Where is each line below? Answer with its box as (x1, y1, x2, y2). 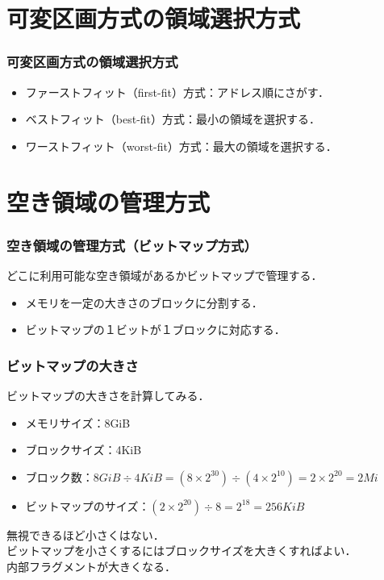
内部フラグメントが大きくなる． (6, 557, 176, 574)
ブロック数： (25, 468, 94, 485)
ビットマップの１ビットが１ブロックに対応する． (25, 321, 286, 338)
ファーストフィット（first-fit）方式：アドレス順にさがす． (25, 83, 330, 100)
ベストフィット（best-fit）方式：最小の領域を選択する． (25, 111, 321, 127)
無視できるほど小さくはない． (6, 526, 165, 543)
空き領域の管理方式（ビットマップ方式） (6, 235, 257, 255)
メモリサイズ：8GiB (25, 414, 131, 431)
